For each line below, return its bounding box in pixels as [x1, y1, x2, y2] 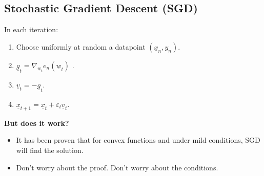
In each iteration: [4, 24, 58, 35]
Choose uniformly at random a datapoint [16, 41, 146, 52]
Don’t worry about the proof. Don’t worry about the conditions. [16, 162, 218, 172]
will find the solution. [16, 145, 84, 156]
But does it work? [4, 117, 69, 128]
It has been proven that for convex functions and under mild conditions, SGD [16, 135, 260, 145]
